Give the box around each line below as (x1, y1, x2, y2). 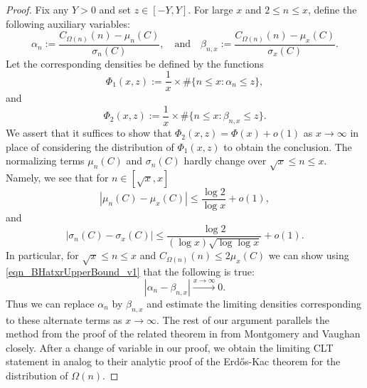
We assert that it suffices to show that (6, 125, 172, 140)
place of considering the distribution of (6, 139, 174, 154)
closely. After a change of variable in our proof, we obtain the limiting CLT (6, 340, 334, 355)
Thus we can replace (6, 295, 95, 310)
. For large (188, 2, 233, 16)
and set (99, 2, 131, 16)
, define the (307, 2, 357, 16)
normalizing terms (6, 153, 85, 168)
